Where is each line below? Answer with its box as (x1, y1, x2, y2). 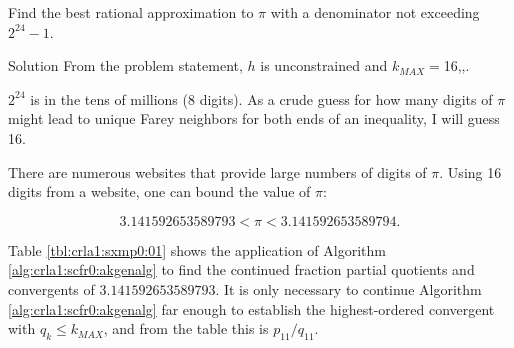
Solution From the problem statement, (8, 55, 243, 76)
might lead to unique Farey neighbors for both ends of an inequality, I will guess (8, 108, 500, 129)
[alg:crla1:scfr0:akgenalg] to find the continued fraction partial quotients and (8, 259, 475, 280)
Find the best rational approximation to (8, 2, 254, 22)
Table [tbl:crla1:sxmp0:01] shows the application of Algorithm (8, 239, 386, 260)
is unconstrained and (260, 55, 388, 76)
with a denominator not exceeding (270, 2, 480, 22)
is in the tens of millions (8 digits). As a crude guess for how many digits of (30, 88, 493, 109)
